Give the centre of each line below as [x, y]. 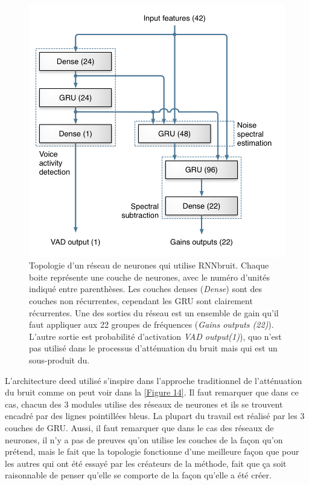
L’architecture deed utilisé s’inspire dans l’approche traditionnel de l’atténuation [154, 380]
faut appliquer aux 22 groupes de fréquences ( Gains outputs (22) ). [151, 324]
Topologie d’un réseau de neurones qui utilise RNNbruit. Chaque [149, 265]
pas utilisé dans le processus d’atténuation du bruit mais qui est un [153, 348]
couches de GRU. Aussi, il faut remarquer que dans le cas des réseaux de [139, 427]
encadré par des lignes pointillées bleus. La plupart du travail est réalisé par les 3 [155, 416]
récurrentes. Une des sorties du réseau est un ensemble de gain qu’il [154, 312]
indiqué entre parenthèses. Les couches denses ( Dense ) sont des [145, 289]
